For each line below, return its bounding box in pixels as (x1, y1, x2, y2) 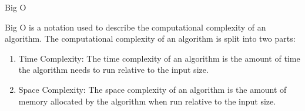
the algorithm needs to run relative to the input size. (18, 63, 209, 76)
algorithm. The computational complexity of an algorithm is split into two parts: (5, 32, 296, 45)
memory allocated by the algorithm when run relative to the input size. (18, 95, 276, 107)
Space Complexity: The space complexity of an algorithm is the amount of (18, 83, 287, 95)
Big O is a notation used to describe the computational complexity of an (5, 21, 266, 33)
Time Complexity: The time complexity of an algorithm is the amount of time (18, 52, 300, 64)
